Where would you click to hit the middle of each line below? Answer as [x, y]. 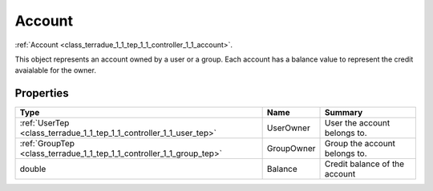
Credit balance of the [364, 164]
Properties [42, 93]
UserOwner [288, 128]
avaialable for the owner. [55, 70]
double [33, 169]
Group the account [360, 144]
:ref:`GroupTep [47, 144]
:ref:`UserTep [45, 123]
